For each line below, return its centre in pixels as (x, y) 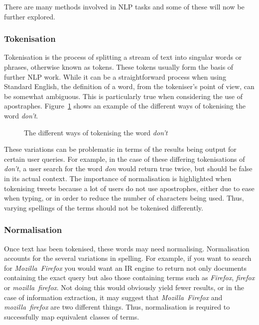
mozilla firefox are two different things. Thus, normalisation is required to (117, 307)
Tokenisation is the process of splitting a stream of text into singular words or (123, 57)
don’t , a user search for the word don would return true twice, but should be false (128, 168)
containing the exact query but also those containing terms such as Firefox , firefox (129, 277)
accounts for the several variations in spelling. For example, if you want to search (128, 258)
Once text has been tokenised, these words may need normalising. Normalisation (127, 248)
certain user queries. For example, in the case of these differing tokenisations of (125, 159)
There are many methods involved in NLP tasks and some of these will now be (124, 6)
